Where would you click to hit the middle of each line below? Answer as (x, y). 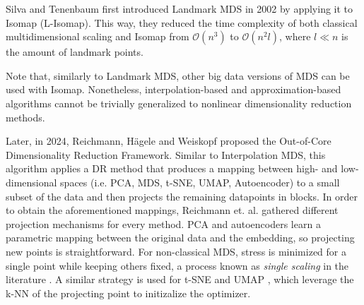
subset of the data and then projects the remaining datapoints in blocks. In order (182, 196)
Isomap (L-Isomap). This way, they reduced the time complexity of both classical (182, 22)
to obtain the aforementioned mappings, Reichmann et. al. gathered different (172, 210)
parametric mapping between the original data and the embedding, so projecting (180, 238)
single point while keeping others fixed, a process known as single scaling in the (177, 265)
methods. (25, 117)
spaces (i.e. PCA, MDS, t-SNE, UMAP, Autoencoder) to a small (200, 182)
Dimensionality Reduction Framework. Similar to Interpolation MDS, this (166, 154)
